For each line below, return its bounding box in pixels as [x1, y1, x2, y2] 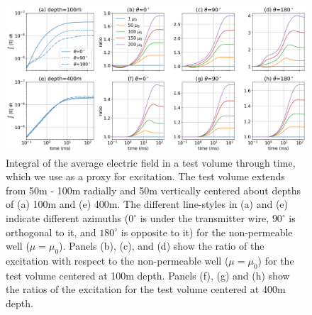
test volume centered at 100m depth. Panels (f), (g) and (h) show [6, 267, 290, 282]
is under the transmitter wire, [140, 211, 269, 225]
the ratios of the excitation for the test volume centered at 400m [6, 282, 286, 297]
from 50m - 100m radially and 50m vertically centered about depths [6, 182, 301, 197]
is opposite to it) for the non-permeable [121, 224, 293, 239]
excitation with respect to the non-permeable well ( [6, 253, 229, 267]
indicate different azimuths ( [6, 211, 129, 225]
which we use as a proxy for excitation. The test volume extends [6, 169, 285, 184]
